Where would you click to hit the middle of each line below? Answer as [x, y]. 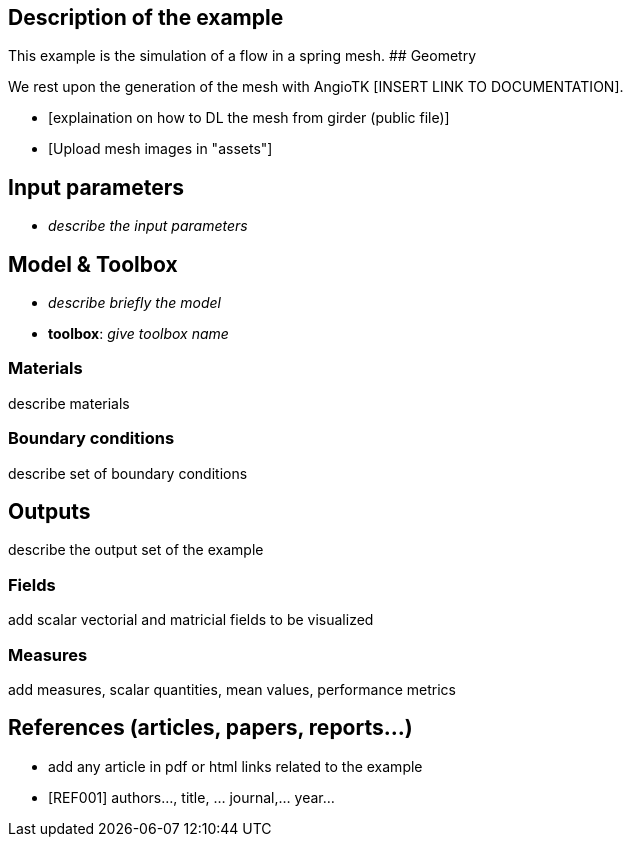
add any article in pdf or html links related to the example [235, 766]
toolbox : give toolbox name [138, 334]
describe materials [69, 403]
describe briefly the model [134, 303]
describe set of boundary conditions [128, 473]
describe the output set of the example [136, 550]
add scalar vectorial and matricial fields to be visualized [191, 620]
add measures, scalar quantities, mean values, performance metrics [232, 689]
